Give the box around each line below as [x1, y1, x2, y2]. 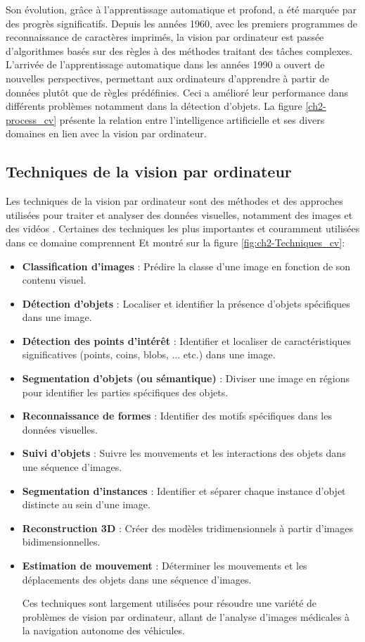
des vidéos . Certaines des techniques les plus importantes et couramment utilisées [6, 221, 360, 236]
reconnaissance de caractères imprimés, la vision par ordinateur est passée [6, 30, 324, 44]
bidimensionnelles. [22, 534, 101, 549]
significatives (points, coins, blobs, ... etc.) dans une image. [22, 347, 276, 362]
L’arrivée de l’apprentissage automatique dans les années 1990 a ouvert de [6, 57, 325, 72]
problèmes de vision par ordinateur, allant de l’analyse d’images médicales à [22, 609, 350, 624]
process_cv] [6, 112, 57, 127]
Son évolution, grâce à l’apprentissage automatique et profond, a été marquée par [6, 2, 357, 16]
